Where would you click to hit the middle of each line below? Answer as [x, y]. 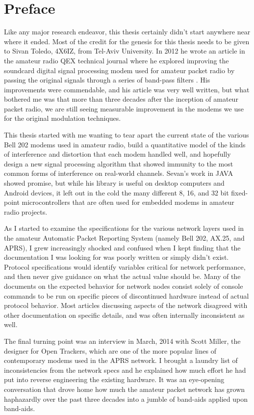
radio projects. [26, 211]
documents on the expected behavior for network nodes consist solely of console [124, 286]
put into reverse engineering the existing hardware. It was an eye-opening [114, 379]
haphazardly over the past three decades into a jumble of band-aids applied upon [126, 399]
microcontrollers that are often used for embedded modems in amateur [128, 202]
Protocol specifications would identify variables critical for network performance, [125, 266]
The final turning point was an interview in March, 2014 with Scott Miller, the [122, 341]
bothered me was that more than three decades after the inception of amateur [121, 99]
